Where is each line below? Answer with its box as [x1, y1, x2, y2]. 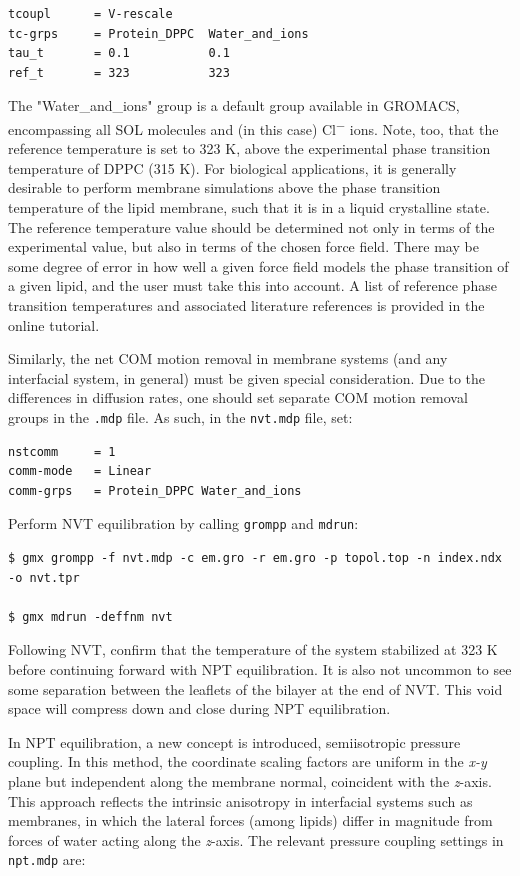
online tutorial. [8, 314, 100, 335]
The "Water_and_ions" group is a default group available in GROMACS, [8, 95, 460, 116]
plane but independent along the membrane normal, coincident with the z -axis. [8, 770, 492, 791]
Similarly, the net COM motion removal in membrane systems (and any [8, 348, 448, 369]
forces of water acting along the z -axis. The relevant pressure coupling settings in [8, 829, 504, 850]
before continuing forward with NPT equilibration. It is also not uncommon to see [8, 659, 512, 679]
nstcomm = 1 [8, 444, 116, 459]
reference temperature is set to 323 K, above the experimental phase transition [8, 138, 491, 159]
